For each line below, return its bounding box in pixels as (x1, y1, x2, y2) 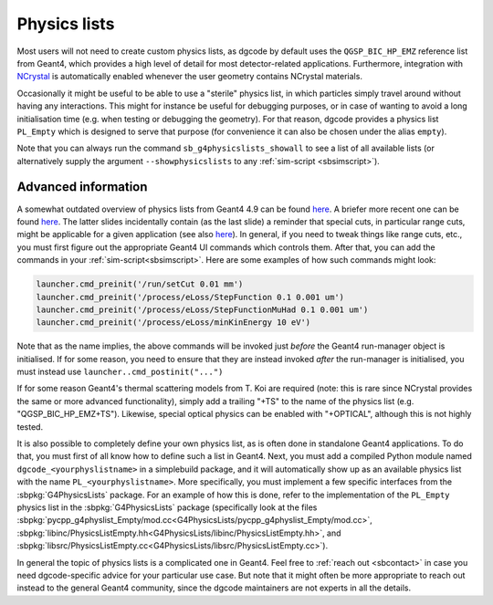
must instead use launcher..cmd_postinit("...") (16, 366, 224, 378)
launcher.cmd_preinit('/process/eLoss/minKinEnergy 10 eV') (36, 318, 311, 328)
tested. (16, 421, 44, 433)
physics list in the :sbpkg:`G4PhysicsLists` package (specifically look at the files (16, 502, 318, 513)
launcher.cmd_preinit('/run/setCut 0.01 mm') (36, 279, 244, 289)
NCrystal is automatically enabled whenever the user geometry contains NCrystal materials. (16, 71, 362, 82)
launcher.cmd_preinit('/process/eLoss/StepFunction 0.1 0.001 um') (36, 292, 345, 302)
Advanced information (16, 179, 148, 195)
